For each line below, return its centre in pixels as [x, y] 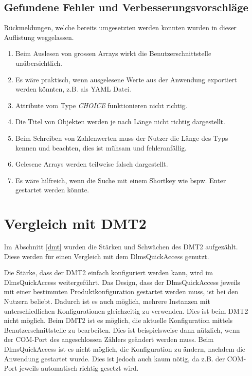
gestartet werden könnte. [52, 190]
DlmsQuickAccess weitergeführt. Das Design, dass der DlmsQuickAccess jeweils [122, 282]
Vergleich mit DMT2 [75, 223]
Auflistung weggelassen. [39, 37]
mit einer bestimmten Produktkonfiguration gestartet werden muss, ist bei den [121, 291]
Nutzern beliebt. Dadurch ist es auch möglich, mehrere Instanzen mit [107, 301]
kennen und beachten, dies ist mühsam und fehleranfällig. [101, 147]
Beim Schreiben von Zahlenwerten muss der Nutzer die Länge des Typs [122, 138]
